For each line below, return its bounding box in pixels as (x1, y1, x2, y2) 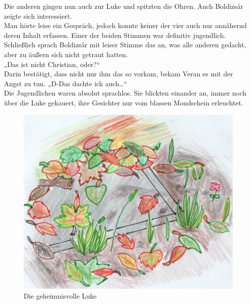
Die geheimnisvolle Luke (24, 290, 97, 301)
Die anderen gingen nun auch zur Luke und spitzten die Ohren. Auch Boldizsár (4, 1, 244, 11)
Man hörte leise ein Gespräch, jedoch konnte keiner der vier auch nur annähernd (4, 20, 247, 31)
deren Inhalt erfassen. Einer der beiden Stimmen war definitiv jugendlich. (4, 30, 226, 40)
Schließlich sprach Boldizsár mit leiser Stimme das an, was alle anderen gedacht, (4, 39, 247, 50)
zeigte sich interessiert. (4, 10, 72, 21)
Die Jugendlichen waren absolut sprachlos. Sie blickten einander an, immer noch (4, 88, 247, 98)
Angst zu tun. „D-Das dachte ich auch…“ (4, 78, 127, 88)
